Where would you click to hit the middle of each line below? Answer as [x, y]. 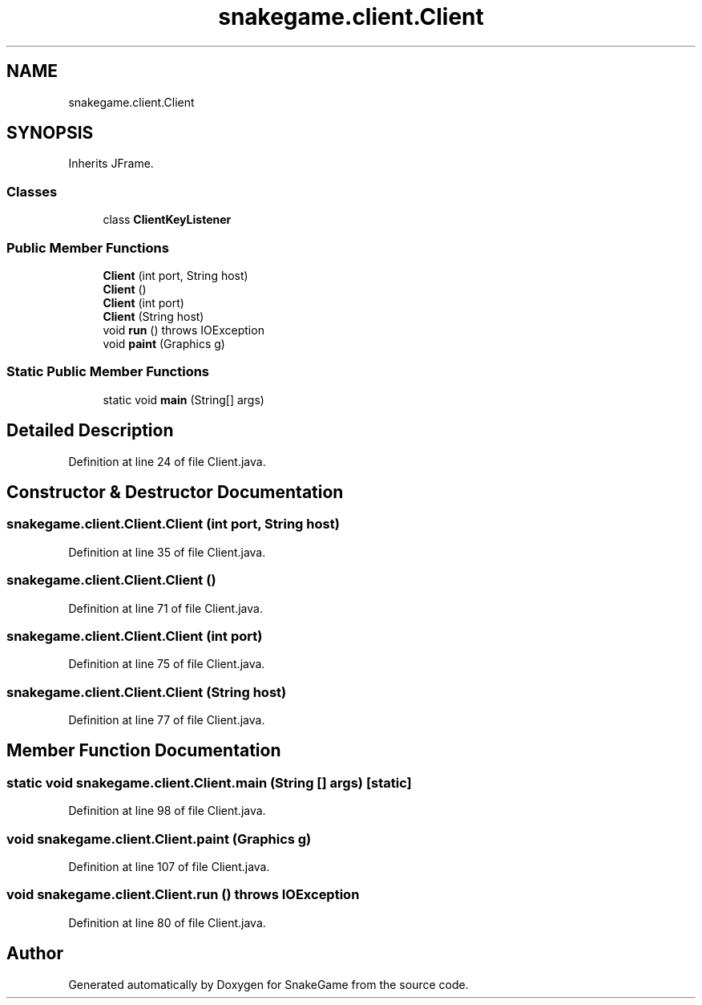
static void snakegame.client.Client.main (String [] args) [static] [209, 782]
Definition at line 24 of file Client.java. [167, 461]
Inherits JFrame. [111, 164]
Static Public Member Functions [108, 372]
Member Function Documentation [144, 751]
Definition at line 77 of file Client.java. [167, 720]
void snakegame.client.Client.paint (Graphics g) [159, 839]
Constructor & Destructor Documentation [175, 492]
